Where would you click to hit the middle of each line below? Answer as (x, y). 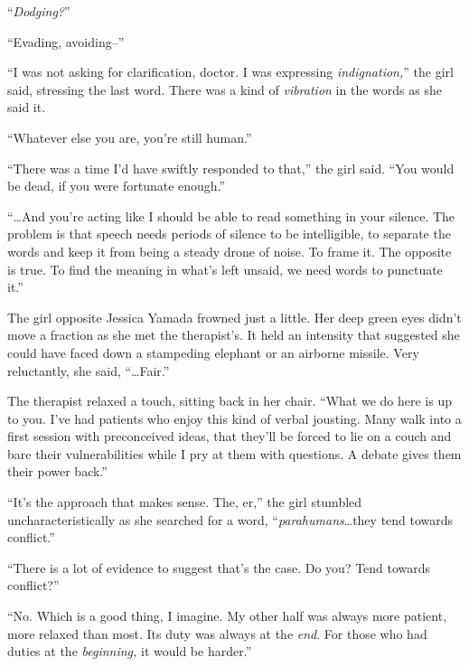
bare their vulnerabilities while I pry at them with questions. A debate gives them (234, 453)
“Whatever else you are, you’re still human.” (130, 137)
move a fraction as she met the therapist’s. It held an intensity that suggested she (234, 335)
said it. (27, 107)
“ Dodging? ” (39, 11)
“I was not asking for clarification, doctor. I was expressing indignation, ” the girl (230, 72)
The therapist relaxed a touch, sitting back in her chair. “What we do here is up (230, 401)
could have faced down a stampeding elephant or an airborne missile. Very (213, 352)
